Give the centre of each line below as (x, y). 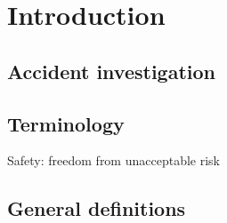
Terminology (66, 123)
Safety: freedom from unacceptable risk (113, 160)
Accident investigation (112, 71)
